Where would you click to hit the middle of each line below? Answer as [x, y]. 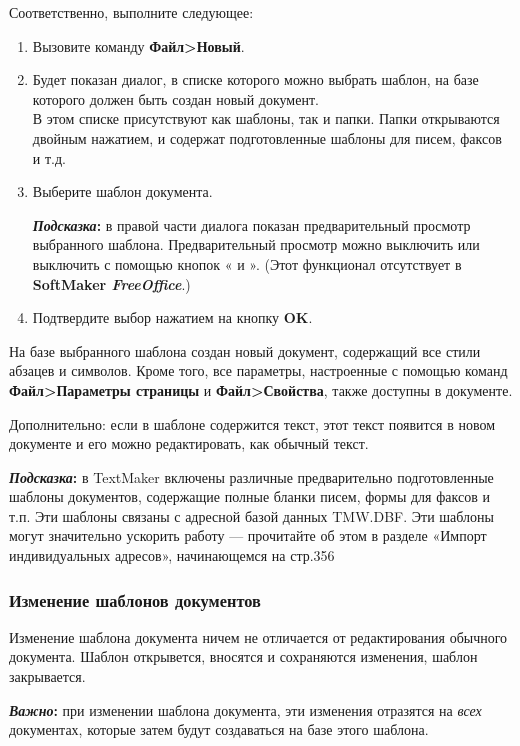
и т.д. [49, 157]
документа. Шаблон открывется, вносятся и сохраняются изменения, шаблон [243, 656]
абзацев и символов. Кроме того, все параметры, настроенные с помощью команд [258, 370]
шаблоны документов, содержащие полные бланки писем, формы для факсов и [249, 496]
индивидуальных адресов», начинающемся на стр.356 [172, 555]
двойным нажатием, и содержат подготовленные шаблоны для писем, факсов [267, 137]
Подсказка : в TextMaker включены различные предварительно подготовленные [251, 476]
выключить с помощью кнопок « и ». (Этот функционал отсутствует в [247, 263]
